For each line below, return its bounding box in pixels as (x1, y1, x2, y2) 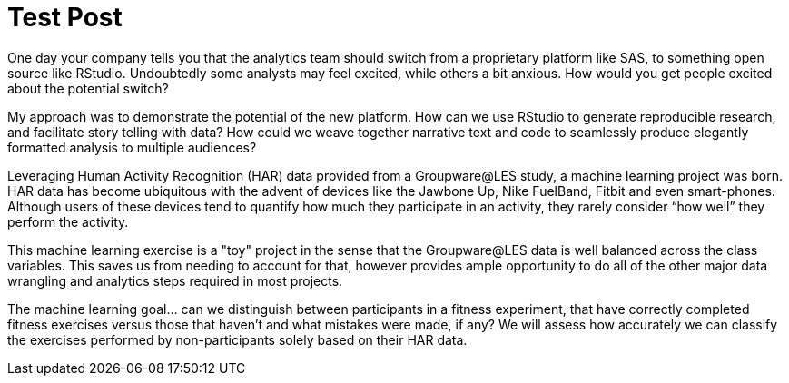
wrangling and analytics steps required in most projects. (7, 272, 343, 289)
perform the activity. (7, 213, 129, 230)
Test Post (7, 2, 123, 33)
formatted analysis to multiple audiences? (7, 139, 257, 155)
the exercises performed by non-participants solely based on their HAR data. (7, 331, 468, 348)
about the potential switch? (7, 80, 169, 96)
